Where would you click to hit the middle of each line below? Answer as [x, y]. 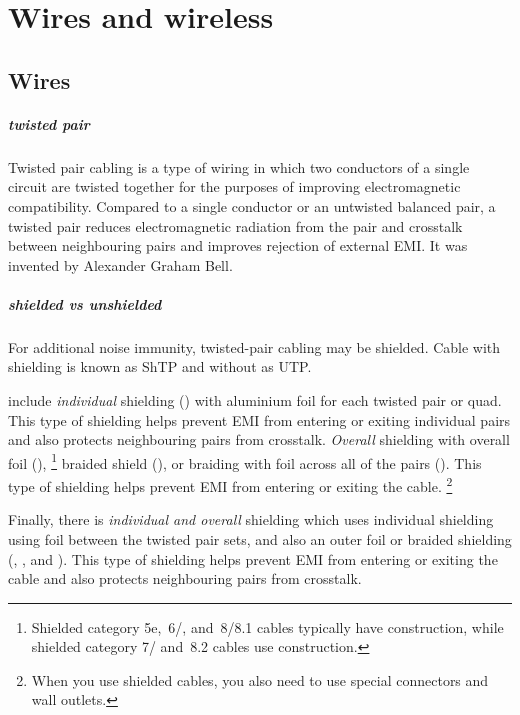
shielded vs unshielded [85, 303]
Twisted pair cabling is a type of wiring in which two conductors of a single [239, 166]
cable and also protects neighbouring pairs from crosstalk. [185, 578]
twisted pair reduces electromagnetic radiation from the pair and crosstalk [235, 225]
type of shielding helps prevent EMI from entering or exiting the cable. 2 [230, 484]
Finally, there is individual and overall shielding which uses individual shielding [251, 519]
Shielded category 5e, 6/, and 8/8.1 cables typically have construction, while [267, 626]
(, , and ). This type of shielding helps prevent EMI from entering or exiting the [253, 558]
